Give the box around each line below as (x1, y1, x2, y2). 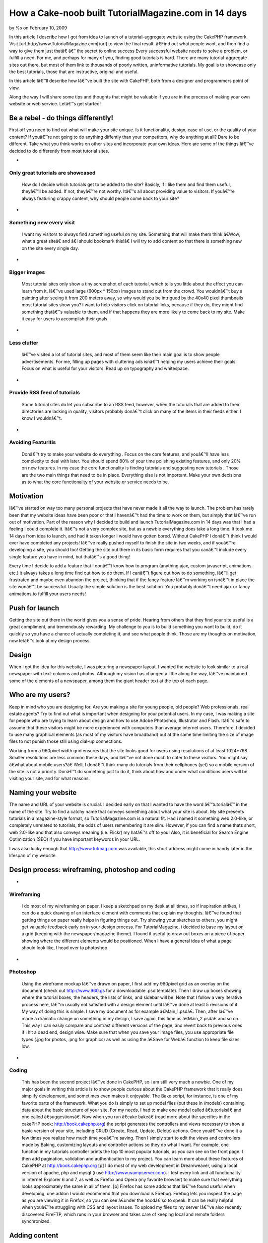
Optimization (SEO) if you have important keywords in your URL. (9, 836, 140, 842)
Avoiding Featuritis (9, 439, 56, 446)
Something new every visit (9, 219, 75, 226)
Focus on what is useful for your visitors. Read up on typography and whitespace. (21, 365, 189, 371)
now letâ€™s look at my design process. (9, 637, 91, 643)
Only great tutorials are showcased (9, 169, 96, 176)
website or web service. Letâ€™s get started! (9, 101, 101, 107)
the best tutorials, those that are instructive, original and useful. (9, 69, 139, 75)
